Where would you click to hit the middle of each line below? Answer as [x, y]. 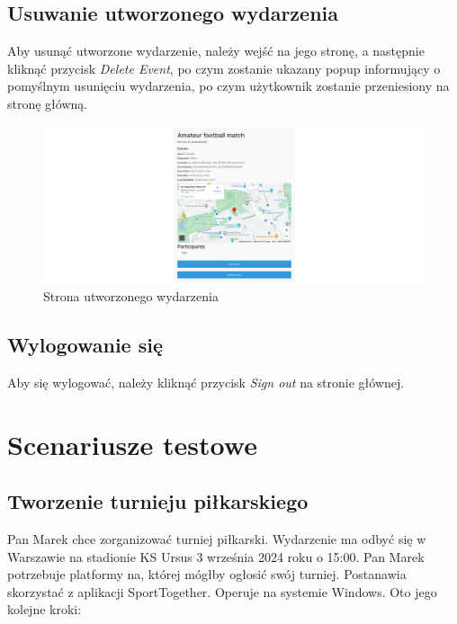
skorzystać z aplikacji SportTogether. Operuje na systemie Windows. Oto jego [222, 591]
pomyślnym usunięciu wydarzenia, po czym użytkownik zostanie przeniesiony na [228, 86]
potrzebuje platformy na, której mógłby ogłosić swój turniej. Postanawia [207, 574]
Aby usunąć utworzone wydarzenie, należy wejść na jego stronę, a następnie [216, 51]
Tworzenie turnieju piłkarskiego [158, 501]
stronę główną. [48, 103]
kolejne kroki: [45, 609]
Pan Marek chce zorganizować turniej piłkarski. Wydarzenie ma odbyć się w [217, 539]
